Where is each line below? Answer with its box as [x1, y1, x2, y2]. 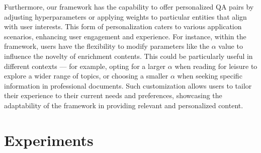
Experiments [4, 129, 94, 150]
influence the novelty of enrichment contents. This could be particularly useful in [4, 50, 253, 61]
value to [218, 41, 243, 51]
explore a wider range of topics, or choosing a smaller [4, 70, 168, 81]
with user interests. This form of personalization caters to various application [4, 21, 242, 32]
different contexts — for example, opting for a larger [4, 60, 166, 71]
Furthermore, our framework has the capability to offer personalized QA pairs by [4, 2, 254, 12]
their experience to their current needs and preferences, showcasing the [4, 90, 222, 101]
